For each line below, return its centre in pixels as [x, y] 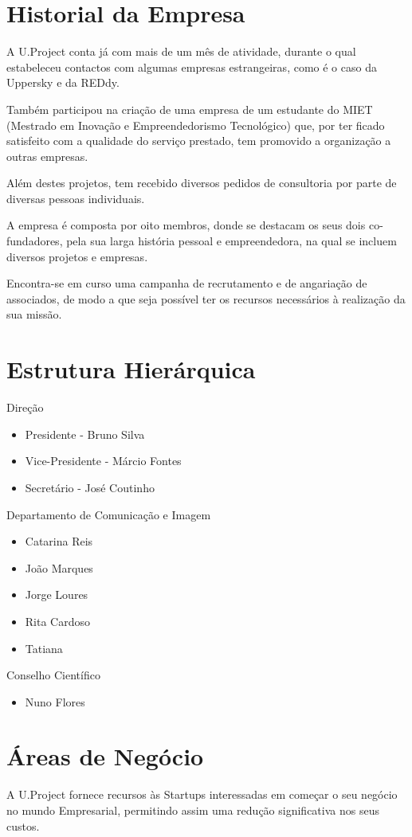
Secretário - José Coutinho [90, 487]
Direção [25, 407]
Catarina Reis [59, 541]
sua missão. [34, 314]
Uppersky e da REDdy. [63, 82]
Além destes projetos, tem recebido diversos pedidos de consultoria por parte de [202, 183]
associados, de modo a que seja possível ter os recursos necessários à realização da [206, 298]
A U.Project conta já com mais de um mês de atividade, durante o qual [181, 51]
